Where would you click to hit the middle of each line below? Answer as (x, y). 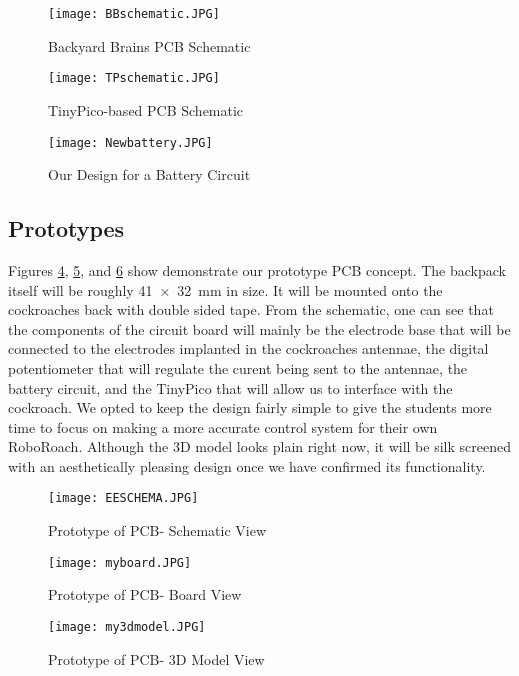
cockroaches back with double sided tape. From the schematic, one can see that (251, 309)
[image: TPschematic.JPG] (134, 78)
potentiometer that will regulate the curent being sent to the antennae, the (238, 367)
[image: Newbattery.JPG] (130, 142)
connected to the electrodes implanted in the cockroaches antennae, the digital (248, 348)
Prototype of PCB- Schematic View (157, 530)
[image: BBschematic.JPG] (134, 14)
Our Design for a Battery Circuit (149, 174)
